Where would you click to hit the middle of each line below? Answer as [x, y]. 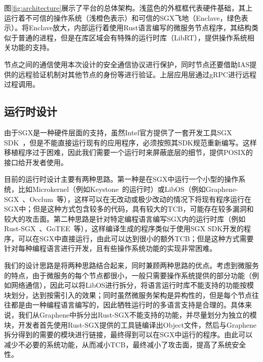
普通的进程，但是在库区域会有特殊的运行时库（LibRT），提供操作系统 [133, 37]
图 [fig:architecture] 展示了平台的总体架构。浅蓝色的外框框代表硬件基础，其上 [128, 8]
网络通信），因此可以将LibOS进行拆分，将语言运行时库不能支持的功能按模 [133, 285]
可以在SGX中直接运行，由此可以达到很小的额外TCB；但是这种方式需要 [136, 238]
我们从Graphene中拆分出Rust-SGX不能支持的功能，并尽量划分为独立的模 [137, 315]
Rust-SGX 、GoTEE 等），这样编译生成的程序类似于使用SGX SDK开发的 [124, 228]
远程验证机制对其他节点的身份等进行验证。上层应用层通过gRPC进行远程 [137, 74]
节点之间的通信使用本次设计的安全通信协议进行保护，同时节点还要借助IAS [127, 64]
